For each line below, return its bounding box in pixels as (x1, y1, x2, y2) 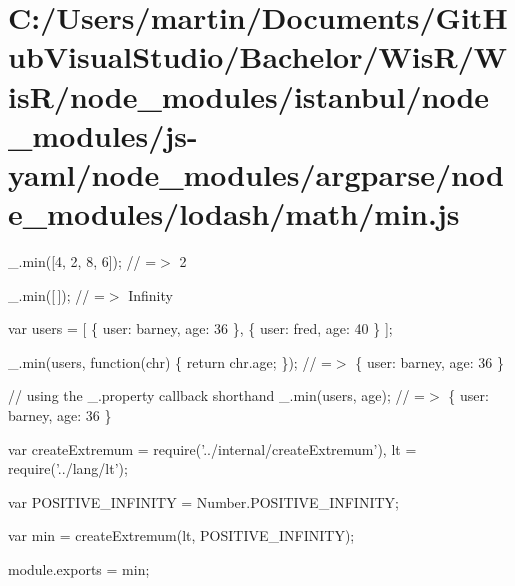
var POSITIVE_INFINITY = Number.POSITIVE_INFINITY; (8, 491, 399, 512)
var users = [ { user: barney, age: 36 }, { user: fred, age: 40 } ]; (8, 318, 393, 339)
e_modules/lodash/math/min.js (8, 193, 460, 234)
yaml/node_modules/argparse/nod (8, 153, 504, 194)
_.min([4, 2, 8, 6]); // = (8, 251, 157, 272)
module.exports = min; (8, 559, 150, 579)
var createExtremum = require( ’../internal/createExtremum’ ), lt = (8, 438, 417, 459)
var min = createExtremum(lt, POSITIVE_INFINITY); (8, 525, 355, 546)
